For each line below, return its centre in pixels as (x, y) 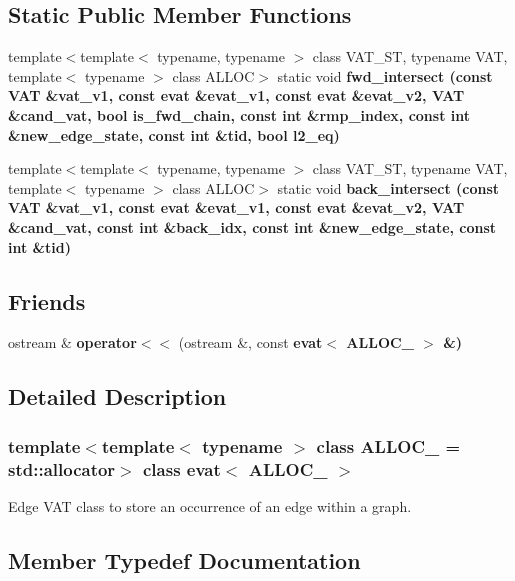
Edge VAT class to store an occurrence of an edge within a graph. (210, 505)
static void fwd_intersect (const (385, 75)
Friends (47, 300)
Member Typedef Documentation (184, 559)
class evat (182, 468)
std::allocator (62, 468)
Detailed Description (117, 396)
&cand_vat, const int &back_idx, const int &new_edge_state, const (252, 226)
